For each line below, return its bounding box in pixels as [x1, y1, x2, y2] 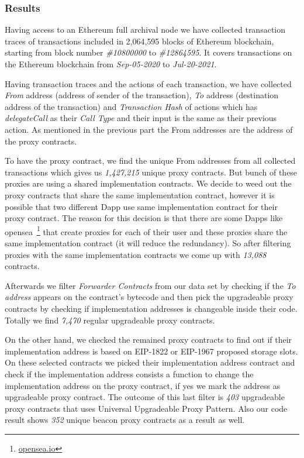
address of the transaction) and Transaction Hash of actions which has [5, 100, 258, 112]
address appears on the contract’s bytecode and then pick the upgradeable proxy [5, 291, 293, 303]
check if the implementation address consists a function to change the [5, 367, 254, 380]
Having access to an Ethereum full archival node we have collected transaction [5, 23, 286, 36]
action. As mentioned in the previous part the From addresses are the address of [5, 123, 293, 135]
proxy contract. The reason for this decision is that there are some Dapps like [5, 212, 283, 224]
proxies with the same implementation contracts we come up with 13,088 [5, 248, 267, 260]
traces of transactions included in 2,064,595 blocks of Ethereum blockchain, [5, 35, 274, 47]
